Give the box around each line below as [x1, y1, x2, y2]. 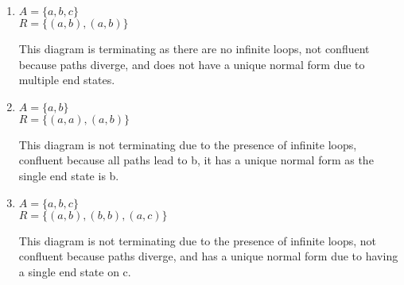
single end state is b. [18, 167, 119, 183]
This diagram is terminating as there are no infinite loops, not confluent [18, 40, 370, 56]
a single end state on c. [18, 263, 131, 279]
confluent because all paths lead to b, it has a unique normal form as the [18, 152, 374, 168]
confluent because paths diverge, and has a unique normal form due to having [18, 248, 398, 264]
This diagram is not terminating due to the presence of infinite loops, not [18, 232, 377, 248]
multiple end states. [18, 71, 115, 88]
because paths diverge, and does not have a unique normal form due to [18, 56, 365, 72]
